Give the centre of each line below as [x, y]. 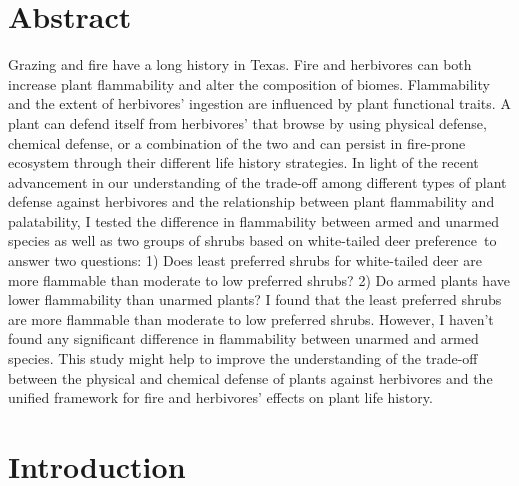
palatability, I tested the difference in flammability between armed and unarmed [253, 220]
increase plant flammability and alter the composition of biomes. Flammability [249, 83]
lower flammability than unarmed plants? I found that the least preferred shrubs [255, 299]
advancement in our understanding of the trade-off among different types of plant [257, 181]
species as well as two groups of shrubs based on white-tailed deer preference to [252, 240]
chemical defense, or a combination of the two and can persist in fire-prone [237, 142]
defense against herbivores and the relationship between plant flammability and [251, 201]
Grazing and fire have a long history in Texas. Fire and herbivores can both [240, 64]
